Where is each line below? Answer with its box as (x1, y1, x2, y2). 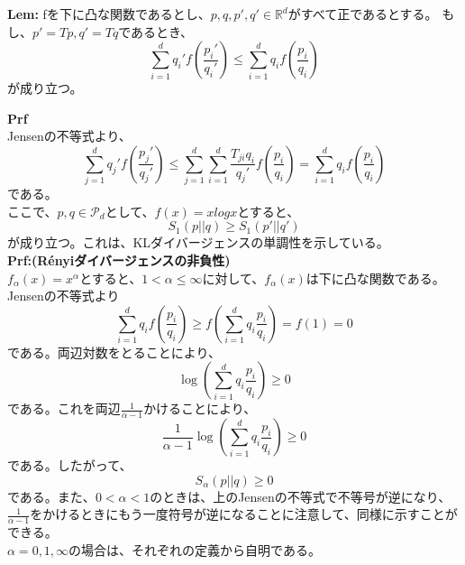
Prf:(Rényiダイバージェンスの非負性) (7, 251, 231, 270)
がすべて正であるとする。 (287, 5, 438, 23)
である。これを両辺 (7, 399, 121, 418)
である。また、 (7, 486, 96, 505)
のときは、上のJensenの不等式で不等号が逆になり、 (150, 486, 451, 505)
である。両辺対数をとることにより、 (7, 342, 222, 361)
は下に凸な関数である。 (305, 268, 445, 287)
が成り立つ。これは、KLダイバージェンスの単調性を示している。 (7, 233, 389, 252)
